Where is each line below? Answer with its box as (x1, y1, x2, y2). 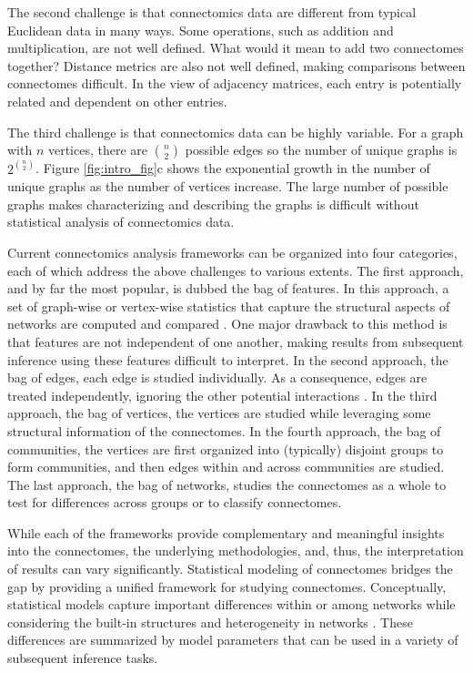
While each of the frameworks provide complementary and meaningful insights (7, 523, 445, 542)
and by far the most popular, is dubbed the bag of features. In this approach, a (7, 279, 449, 298)
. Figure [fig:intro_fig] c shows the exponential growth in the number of (35, 158, 430, 178)
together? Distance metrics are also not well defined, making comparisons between (7, 56, 466, 75)
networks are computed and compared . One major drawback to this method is (7, 314, 448, 333)
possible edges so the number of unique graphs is (185, 140, 458, 159)
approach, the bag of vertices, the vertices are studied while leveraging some (7, 403, 431, 423)
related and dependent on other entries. (7, 91, 227, 110)
